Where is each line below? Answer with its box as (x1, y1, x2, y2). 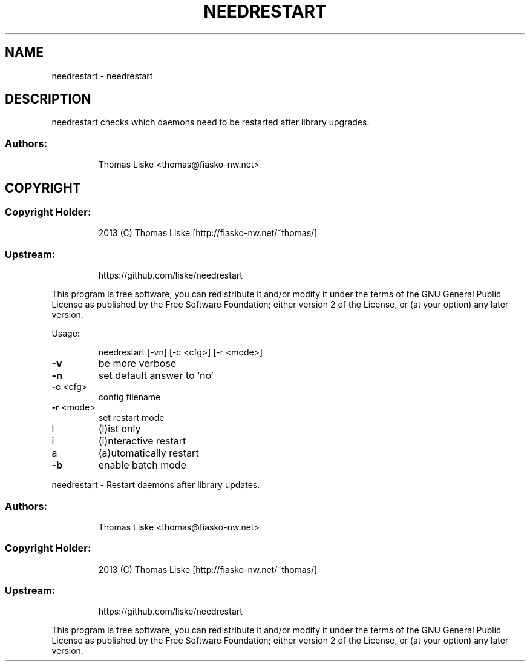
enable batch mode (98, 459, 186, 472)
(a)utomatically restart (98, 447, 199, 460)
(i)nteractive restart (98, 435, 186, 447)
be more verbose (98, 357, 177, 370)
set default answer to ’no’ (98, 369, 214, 382)
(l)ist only (98, 423, 141, 435)
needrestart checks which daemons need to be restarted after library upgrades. (51, 117, 370, 128)
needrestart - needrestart (51, 70, 153, 81)
